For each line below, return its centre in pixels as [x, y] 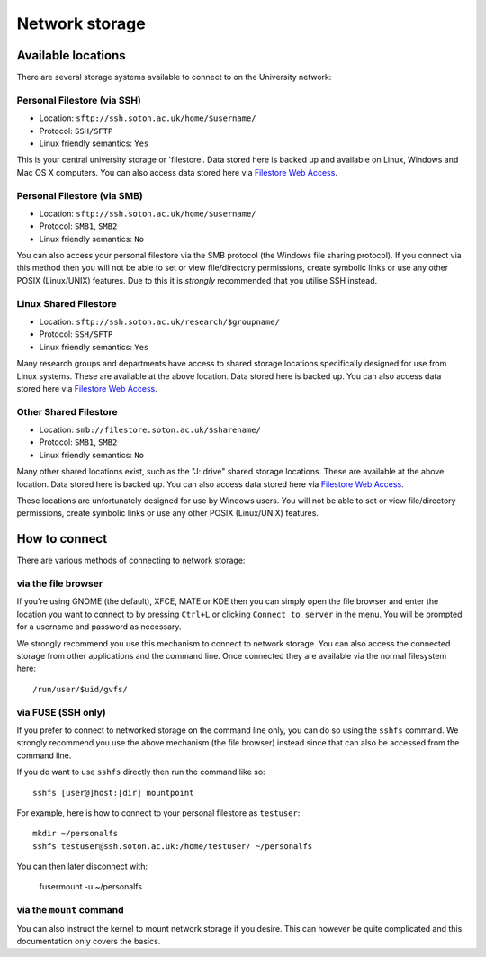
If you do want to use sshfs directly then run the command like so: [141, 772]
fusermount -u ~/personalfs [91, 887]
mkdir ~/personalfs [76, 834]
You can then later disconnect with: [82, 867]
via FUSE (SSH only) [62, 712]
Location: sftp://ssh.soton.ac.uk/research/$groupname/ [160, 321]
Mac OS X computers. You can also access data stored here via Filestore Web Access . [177, 172]
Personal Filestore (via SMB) [80, 195]
